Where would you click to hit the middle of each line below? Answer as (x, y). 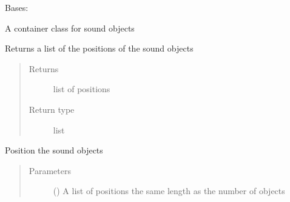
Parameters (50, 170)
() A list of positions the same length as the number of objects (169, 191)
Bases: (17, 7)
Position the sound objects (54, 150)
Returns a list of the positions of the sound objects (99, 48)
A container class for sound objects (70, 28)
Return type (52, 109)
